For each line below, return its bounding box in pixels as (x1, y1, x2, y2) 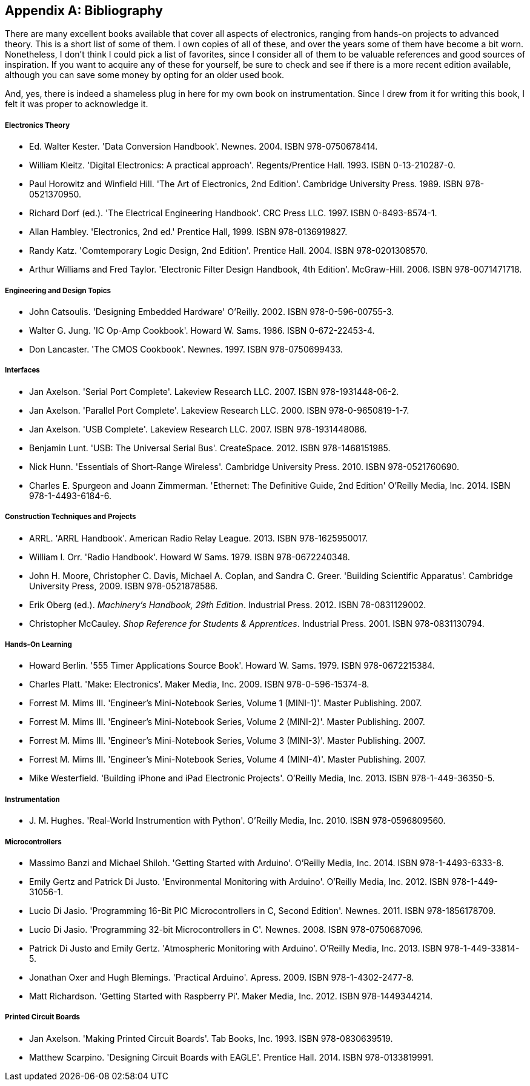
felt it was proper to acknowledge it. (5, 99, 148, 110)
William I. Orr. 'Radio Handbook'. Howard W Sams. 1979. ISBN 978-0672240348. (29, 551, 350, 562)
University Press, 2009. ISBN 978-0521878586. (29, 580, 218, 591)
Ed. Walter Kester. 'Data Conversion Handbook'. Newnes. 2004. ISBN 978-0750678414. (29, 141, 378, 152)
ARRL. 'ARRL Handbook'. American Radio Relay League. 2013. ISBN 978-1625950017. (29, 532, 368, 543)
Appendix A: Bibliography (5, 3, 163, 18)
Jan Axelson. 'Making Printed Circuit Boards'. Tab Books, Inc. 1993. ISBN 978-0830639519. (29, 1033, 393, 1044)
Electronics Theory (5, 121, 70, 130)
